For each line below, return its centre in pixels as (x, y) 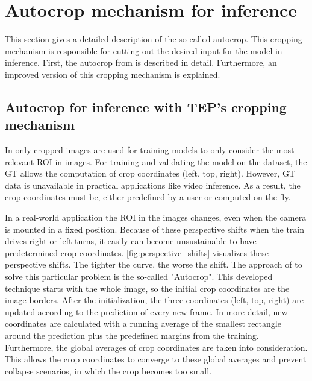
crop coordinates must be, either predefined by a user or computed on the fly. (148, 197)
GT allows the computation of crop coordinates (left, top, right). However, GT (150, 173)
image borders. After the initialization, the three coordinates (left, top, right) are (154, 300)
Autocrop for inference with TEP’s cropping (146, 106)
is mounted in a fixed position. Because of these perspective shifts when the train (155, 229)
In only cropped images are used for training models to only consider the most (150, 150)
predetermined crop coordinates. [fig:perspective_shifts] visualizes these (137, 252)
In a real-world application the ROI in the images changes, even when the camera (156, 217)
